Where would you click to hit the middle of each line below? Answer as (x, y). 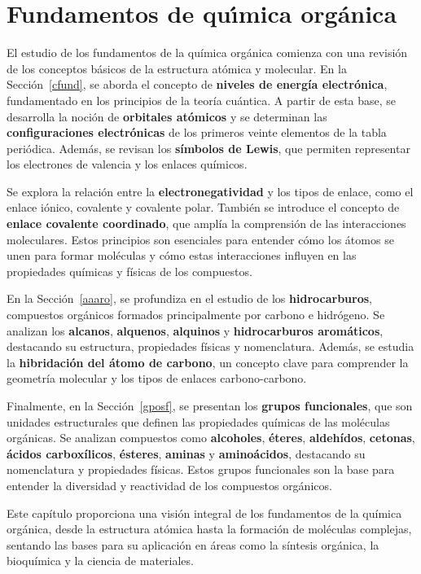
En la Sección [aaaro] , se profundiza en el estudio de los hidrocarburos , (189, 298)
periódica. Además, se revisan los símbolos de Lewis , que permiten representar (208, 148)
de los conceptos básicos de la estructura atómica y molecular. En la (177, 68)
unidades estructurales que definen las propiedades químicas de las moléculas (198, 421)
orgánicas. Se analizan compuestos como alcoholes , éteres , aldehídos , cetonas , (211, 438)
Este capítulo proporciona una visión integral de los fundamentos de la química (204, 513)
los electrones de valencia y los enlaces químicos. (127, 164)
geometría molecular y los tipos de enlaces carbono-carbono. (157, 378)
